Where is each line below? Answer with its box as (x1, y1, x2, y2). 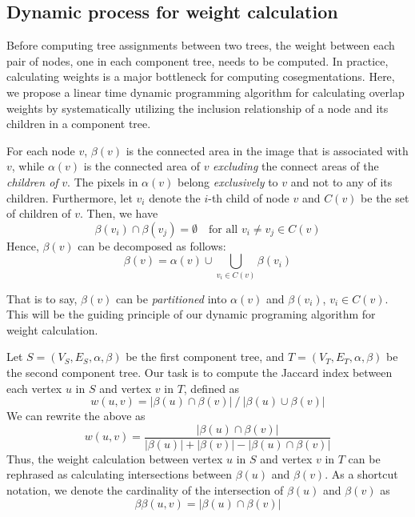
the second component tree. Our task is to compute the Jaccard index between (6, 364, 393, 381)
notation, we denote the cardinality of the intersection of (6, 482, 284, 499)
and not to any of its (290, 173, 393, 190)
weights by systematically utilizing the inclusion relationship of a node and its (6, 99, 389, 116)
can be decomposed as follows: (78, 237, 226, 254)
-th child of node (208, 189, 289, 206)
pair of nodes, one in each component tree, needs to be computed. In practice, (6, 52, 389, 69)
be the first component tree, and (126, 348, 285, 365)
